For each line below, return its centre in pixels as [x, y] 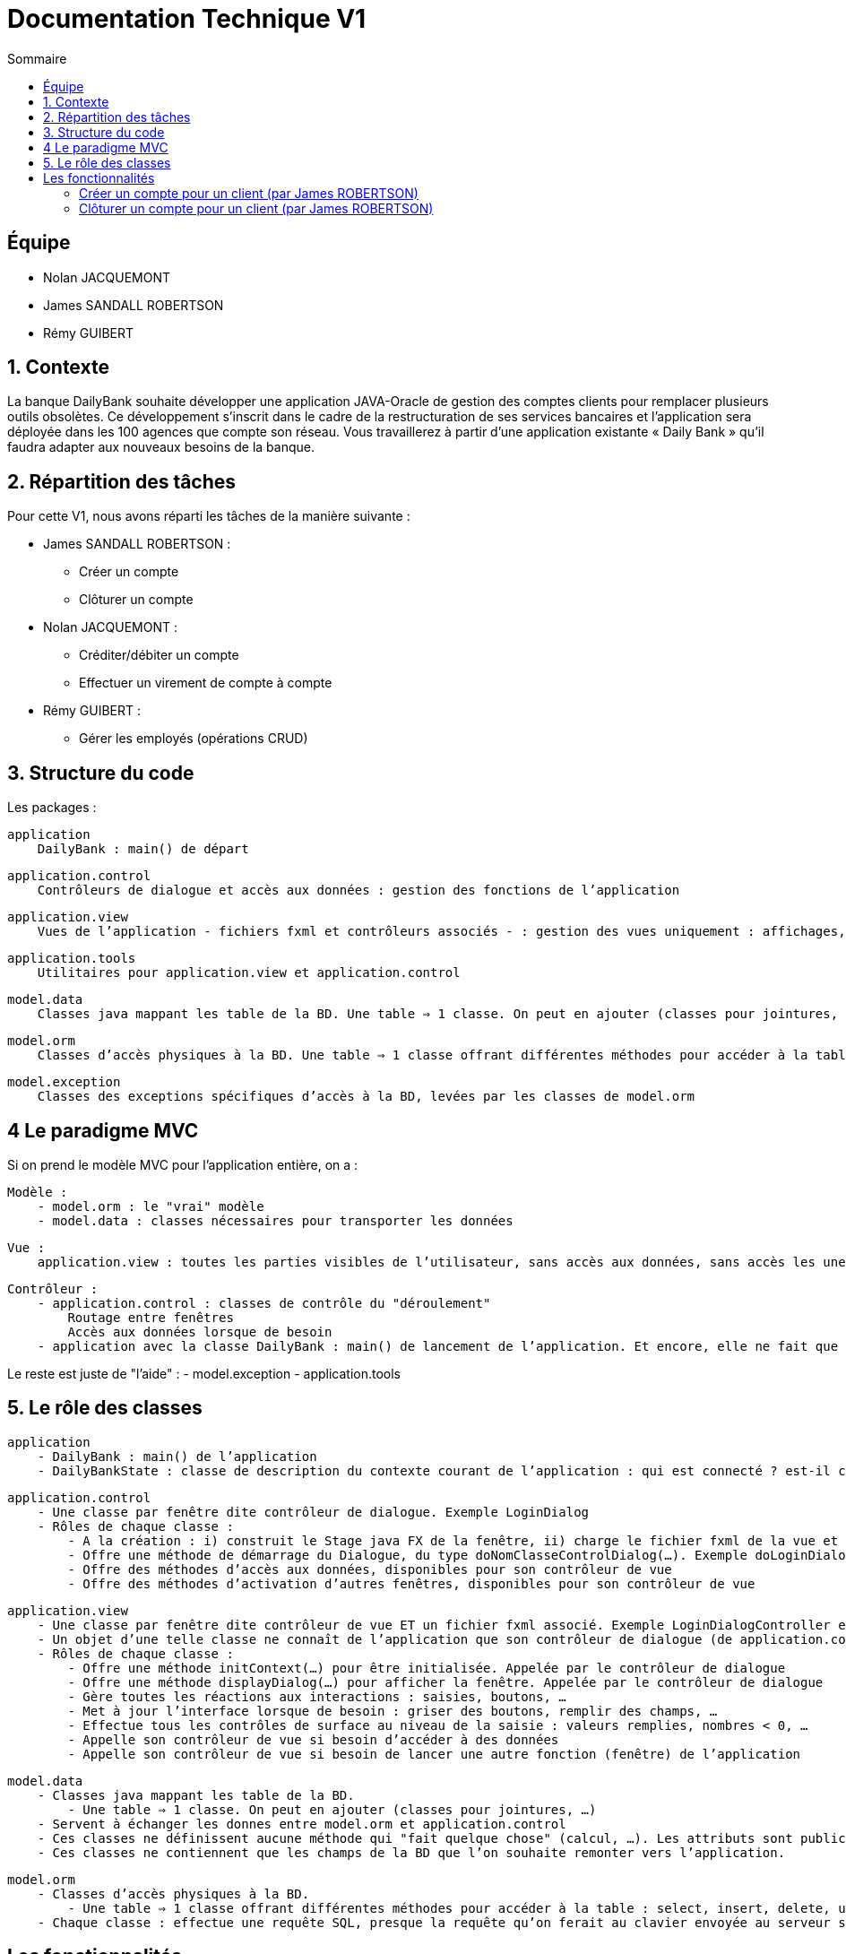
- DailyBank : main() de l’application [177, 1456]
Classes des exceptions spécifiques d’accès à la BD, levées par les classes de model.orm [366, 1097]
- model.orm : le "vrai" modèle [151, 1206]
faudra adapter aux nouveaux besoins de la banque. [161, 447]
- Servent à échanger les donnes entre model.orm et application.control [302, 1824]
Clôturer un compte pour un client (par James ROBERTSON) [256, 208]
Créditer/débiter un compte [159, 655]
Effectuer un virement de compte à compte [206, 683]
